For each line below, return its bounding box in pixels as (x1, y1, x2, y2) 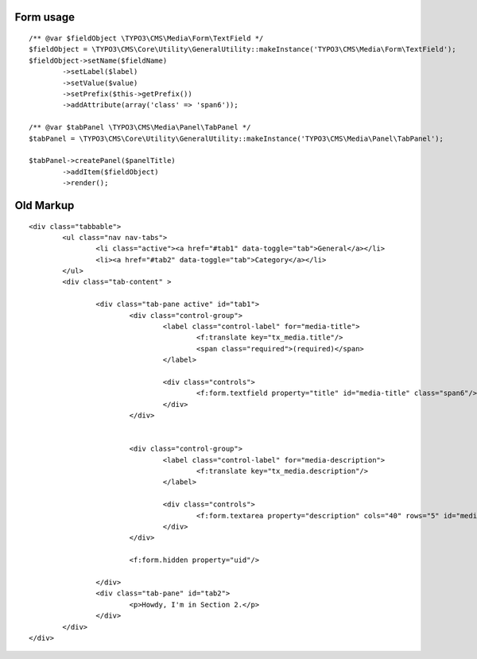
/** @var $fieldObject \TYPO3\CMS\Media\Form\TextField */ (29, 34, 264, 43)
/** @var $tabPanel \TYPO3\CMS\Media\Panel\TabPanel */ (29, 123, 251, 132)
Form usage (14, 10, 76, 24)
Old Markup (14, 199, 75, 212)
